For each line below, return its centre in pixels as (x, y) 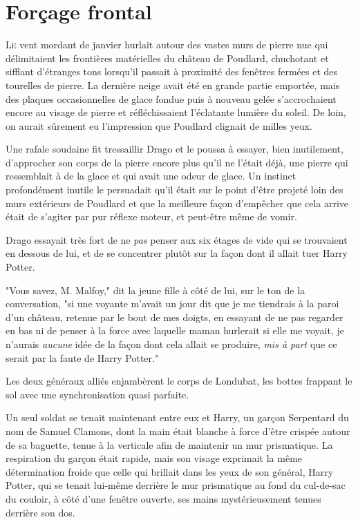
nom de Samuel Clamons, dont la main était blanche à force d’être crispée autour (178, 431)
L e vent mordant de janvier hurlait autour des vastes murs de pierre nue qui (167, 45)
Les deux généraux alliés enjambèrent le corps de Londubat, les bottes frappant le (179, 381)
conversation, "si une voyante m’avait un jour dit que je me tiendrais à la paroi (172, 303)
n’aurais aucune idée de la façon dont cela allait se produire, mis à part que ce (171, 344)
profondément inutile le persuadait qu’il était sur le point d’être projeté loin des (175, 190)
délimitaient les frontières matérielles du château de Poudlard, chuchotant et (167, 58)
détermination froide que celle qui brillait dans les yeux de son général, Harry (170, 471)
